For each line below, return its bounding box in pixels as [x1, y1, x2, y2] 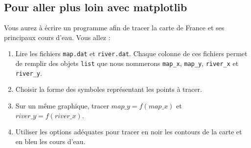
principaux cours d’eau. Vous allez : [4, 32, 111, 42]
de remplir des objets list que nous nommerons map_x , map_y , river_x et [15, 58, 239, 68]
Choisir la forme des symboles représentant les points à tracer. [15, 84, 202, 94]
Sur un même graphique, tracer [15, 100, 109, 110]
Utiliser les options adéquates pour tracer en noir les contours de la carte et [15, 127, 242, 137]
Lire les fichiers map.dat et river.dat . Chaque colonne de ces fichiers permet [15, 48, 248, 59]
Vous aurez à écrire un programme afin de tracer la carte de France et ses [4, 22, 225, 33]
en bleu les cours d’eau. [15, 136, 86, 146]
